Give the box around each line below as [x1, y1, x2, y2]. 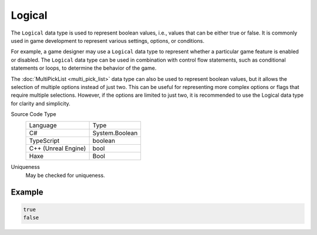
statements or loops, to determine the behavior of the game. [11, 64, 157, 71]
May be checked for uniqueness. [25, 172, 105, 179]
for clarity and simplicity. [11, 100, 70, 107]
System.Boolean [92, 129, 138, 137]
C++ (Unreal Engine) [29, 144, 86, 152]
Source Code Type [11, 111, 56, 118]
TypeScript [29, 137, 60, 145]
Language [29, 121, 57, 130]
